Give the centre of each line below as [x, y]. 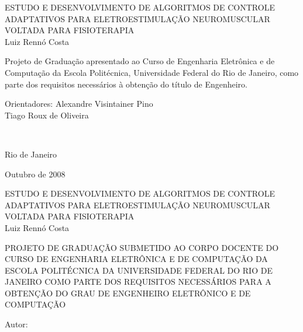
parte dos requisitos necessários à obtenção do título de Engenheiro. [126, 84]
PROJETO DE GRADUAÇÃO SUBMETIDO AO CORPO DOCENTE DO [142, 247]
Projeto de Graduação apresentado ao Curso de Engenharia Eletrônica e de [140, 61]
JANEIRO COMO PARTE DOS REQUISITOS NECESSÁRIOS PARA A [138, 282]
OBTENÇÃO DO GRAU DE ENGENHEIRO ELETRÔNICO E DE [128, 293]
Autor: [16, 324]
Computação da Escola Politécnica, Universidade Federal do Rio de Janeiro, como [152, 72]
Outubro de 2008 [35, 174]
